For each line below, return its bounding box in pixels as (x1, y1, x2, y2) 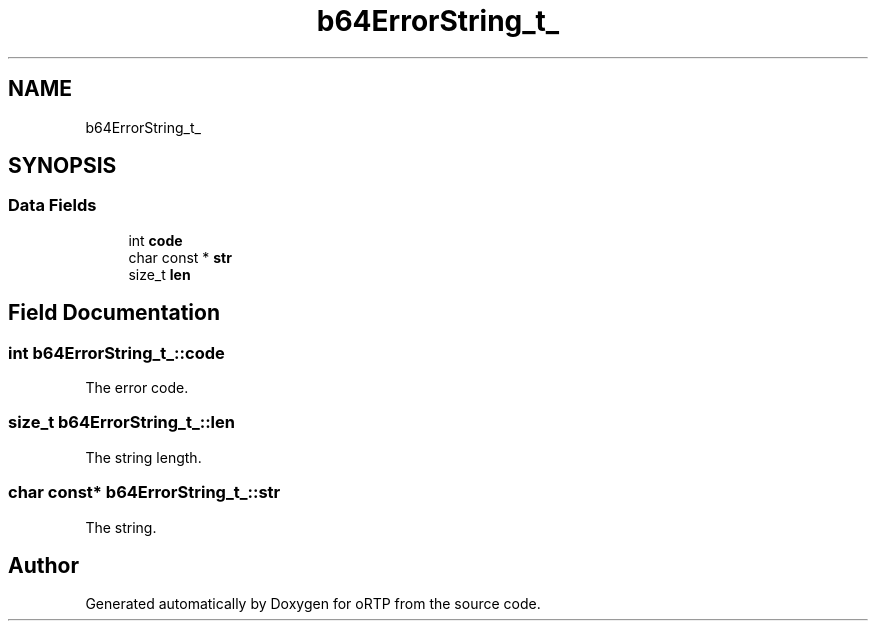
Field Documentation (8, 300, 220, 326)
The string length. (85, 448, 202, 466)
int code (128, 231, 183, 249)
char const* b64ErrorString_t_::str (8, 482, 281, 503)
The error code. (85, 379, 189, 397)
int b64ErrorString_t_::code (8, 342, 225, 363)
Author (8, 552, 79, 578)
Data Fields (8, 195, 97, 216)
